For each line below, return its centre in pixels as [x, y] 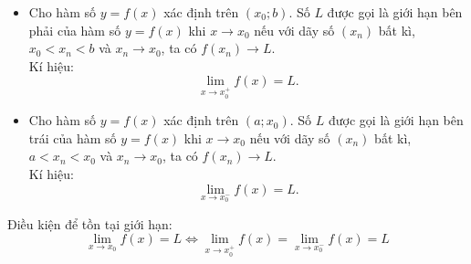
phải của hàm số [75, 30]
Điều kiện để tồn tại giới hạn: [90, 223]
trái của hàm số [73, 137]
